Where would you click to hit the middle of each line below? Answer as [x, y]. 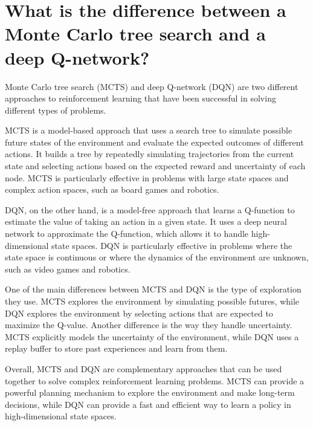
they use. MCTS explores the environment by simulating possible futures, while [152, 301]
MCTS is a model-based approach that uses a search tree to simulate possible [149, 130]
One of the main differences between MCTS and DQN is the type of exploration [153, 289]
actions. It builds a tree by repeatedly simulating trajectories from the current [150, 154]
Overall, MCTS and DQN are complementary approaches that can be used [144, 368]
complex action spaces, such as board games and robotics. [112, 189]
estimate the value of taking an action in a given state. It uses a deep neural [146, 221]
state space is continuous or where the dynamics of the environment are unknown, [157, 257]
